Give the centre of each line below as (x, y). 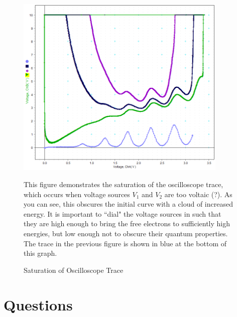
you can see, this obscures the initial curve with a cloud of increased (128, 204)
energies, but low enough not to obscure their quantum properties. (126, 233)
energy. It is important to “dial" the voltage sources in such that (123, 213)
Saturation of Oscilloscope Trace (74, 270)
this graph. (40, 253)
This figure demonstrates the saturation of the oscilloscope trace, (124, 184)
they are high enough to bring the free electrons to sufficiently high (127, 223)
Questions (38, 304)
